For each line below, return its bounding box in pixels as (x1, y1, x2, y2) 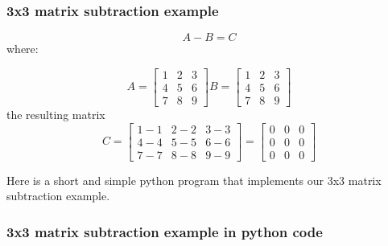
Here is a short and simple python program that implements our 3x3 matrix (6, 171, 382, 188)
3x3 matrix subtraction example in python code (6, 221, 323, 241)
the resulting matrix (6, 105, 105, 122)
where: (6, 40, 39, 57)
